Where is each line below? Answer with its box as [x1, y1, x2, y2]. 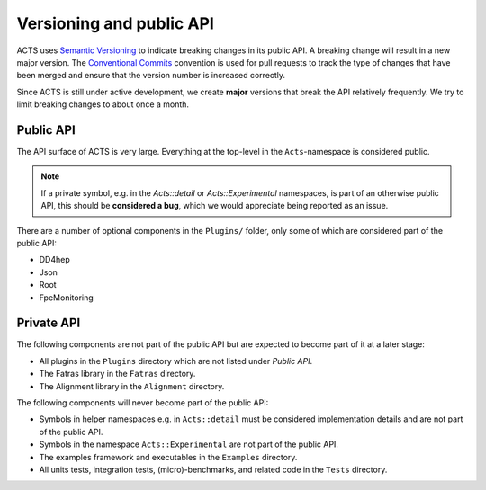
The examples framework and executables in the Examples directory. [39, 451, 298, 462]
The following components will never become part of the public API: [16, 397, 269, 408]
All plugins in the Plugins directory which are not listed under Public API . [39, 355, 313, 366]
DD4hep [39, 254, 71, 265]
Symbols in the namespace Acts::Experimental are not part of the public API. [39, 439, 339, 450]
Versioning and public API [16, 13, 215, 33]
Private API [16, 316, 81, 331]
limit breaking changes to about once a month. [16, 99, 189, 110]
